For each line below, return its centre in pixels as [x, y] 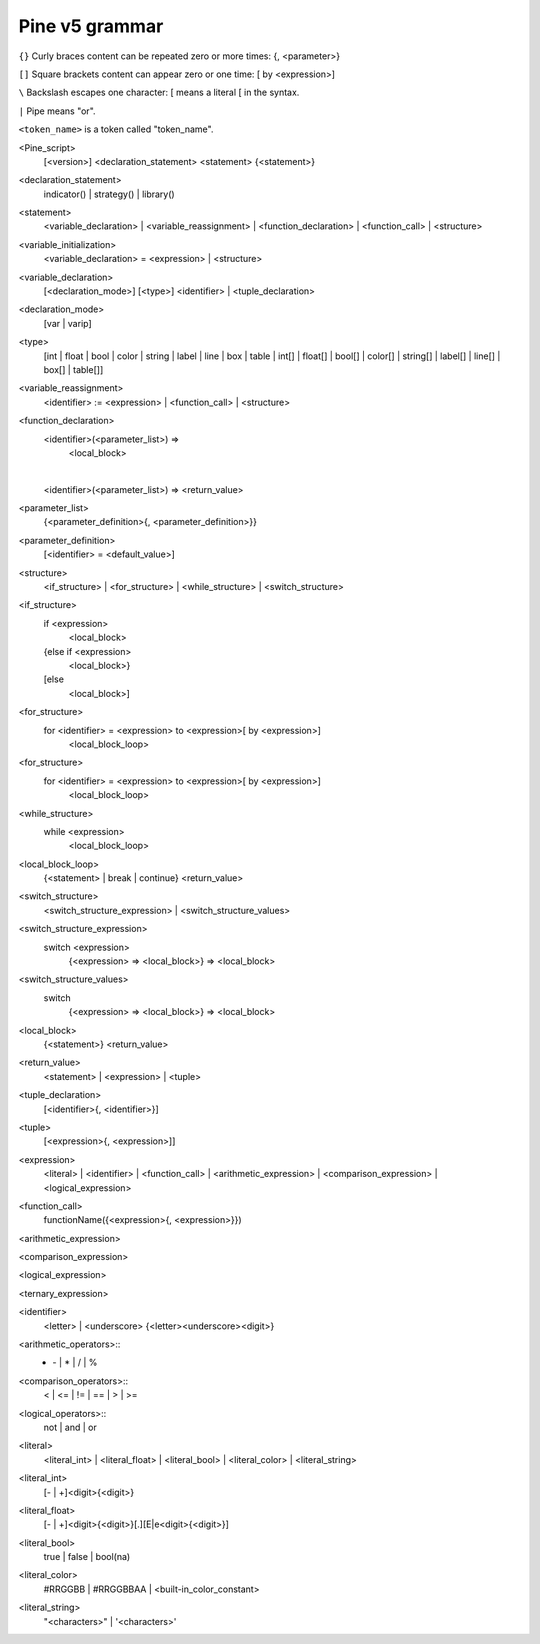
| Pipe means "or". [57, 111]
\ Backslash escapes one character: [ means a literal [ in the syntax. [159, 92]
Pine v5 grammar [91, 26]
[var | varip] [67, 323]
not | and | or [70, 1427]
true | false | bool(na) [87, 1557]
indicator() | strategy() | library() [109, 194]
